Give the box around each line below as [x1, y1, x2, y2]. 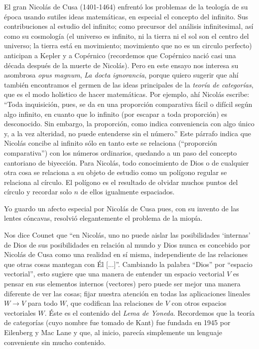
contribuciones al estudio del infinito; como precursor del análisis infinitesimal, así [4, 21, 254, 31]
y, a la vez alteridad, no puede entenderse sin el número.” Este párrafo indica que [4, 128, 252, 138]
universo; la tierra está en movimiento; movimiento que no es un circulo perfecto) [4, 40, 252, 51]
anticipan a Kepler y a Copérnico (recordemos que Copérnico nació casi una [4, 50, 236, 60]
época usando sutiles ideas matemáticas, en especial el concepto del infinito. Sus [4, 11, 249, 21]
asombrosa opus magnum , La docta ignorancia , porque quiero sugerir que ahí [4, 70, 239, 80]
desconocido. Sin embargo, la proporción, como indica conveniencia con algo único [4, 118, 255, 129]
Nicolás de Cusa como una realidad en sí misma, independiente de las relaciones [4, 249, 248, 260]
